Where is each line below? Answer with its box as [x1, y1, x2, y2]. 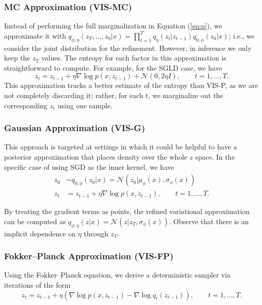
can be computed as [4, 216, 66, 226]
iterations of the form [4, 280, 70, 290]
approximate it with [4, 30, 66, 41]
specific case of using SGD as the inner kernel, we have [4, 161, 174, 172]
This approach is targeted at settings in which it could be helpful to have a [4, 141, 237, 152]
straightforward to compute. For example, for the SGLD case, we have [4, 62, 222, 73]
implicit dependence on [4, 228, 76, 238]
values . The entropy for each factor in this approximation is [41, 52, 227, 63]
